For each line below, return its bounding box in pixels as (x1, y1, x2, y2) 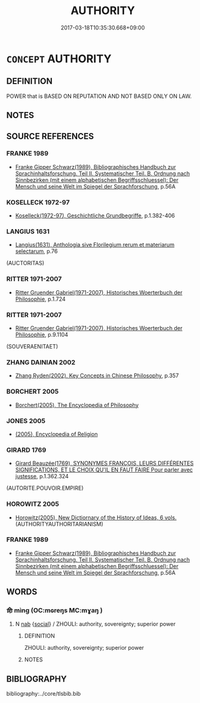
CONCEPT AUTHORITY (6, 51, 112, 66)
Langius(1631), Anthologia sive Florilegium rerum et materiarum (15, 241, 175, 249)
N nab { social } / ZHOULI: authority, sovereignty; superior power (15, 620, 176, 628)
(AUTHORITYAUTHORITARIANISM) (15, 520, 104, 527)
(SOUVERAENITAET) (6, 343, 58, 350)
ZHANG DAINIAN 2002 (6, 358, 76, 366)
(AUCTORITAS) (6, 260, 45, 267)
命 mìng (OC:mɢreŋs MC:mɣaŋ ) (6, 606, 103, 615)
